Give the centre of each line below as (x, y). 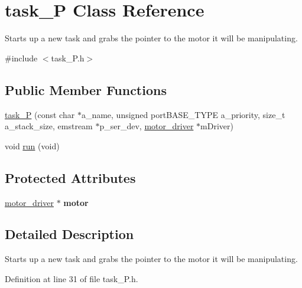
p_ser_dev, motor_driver (147, 126)
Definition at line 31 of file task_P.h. (72, 278)
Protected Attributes (70, 177)
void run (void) (32, 145)
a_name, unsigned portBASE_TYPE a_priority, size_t (183, 114)
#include (21, 58)
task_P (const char (40, 114)
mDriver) (217, 126)
